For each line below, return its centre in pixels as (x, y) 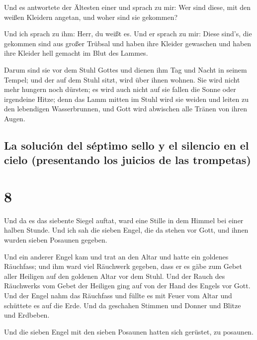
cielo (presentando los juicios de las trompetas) (128, 160)
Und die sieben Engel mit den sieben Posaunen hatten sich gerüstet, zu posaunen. (129, 331)
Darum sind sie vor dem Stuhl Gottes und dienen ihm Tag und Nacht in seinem (126, 69)
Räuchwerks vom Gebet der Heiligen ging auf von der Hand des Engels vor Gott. (127, 286)
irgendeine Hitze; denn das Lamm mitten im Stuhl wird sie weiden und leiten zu (126, 99)
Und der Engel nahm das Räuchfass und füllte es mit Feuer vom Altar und (118, 295)
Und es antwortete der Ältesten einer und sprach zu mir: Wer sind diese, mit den (128, 7)
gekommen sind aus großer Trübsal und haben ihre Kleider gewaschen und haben (128, 43)
